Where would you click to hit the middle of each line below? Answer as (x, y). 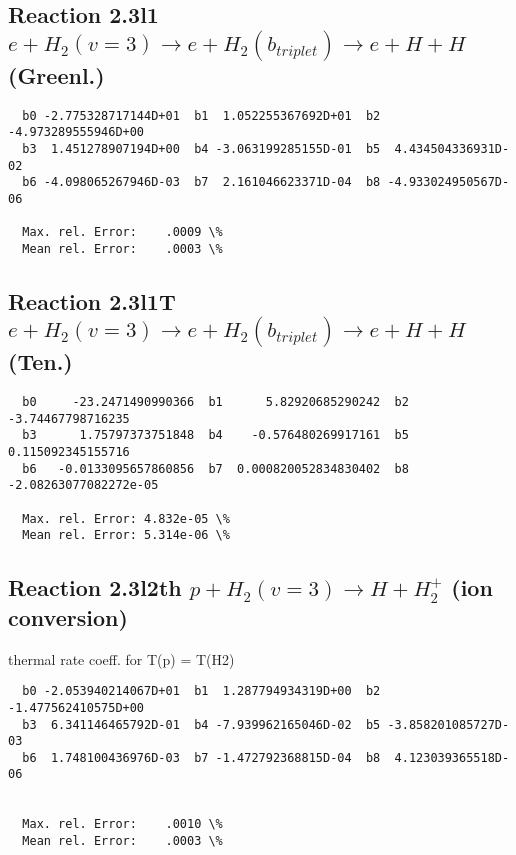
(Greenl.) (56, 74)
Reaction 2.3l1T (92, 300)
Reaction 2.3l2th (95, 587)
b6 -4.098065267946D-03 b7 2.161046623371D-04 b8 (201, 182)
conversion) (68, 616)
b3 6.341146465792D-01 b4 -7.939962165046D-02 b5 (201, 724)
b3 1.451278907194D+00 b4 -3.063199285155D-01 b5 (201, 148)
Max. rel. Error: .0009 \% (122, 232)
